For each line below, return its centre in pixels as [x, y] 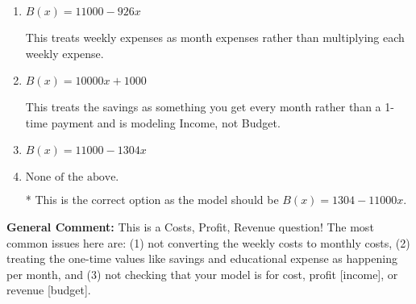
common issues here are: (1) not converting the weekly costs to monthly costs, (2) [208, 242]
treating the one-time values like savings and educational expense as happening [202, 258]
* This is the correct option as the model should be [152, 200]
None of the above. [72, 178]
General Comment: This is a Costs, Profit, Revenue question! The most [190, 226]
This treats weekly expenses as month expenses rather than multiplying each [215, 37]
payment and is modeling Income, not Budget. [166, 122]
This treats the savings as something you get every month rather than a [203, 107]
